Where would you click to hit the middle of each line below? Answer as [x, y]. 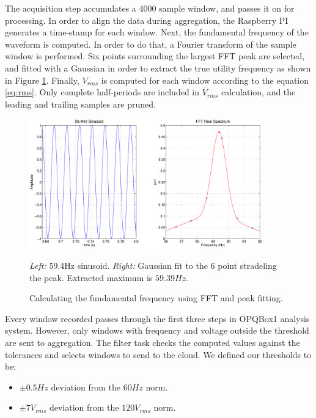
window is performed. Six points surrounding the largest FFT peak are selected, [155, 56]
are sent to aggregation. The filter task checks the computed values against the [152, 342]
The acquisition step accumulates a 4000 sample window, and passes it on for [150, 8]
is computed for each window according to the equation [205, 80]
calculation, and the [258, 92]
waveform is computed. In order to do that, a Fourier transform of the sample [151, 44]
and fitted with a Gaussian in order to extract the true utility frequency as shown [158, 68]
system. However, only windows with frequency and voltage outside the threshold [157, 330]
